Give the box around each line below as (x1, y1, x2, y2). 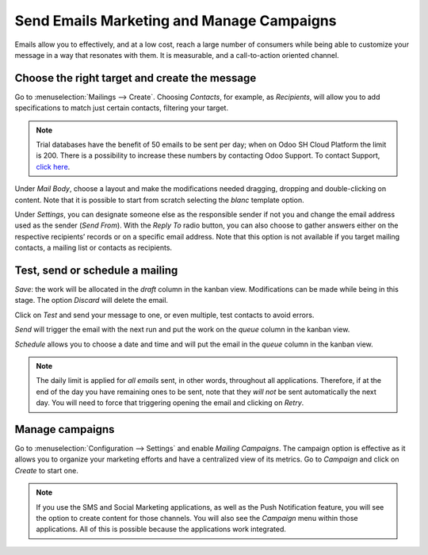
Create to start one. (14, 465, 78, 475)
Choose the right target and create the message (14, 71, 257, 85)
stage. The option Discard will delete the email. (14, 296, 169, 305)
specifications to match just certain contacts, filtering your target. (14, 103, 229, 113)
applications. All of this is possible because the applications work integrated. (36, 524, 287, 534)
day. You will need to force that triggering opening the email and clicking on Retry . (36, 398, 304, 408)
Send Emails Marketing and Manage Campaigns (14, 12, 337, 29)
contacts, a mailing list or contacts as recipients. (14, 243, 173, 253)
